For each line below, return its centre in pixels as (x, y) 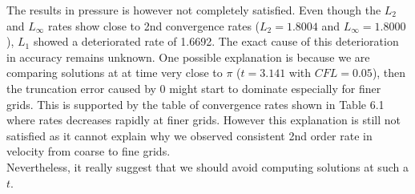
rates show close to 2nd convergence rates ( (154, 25)
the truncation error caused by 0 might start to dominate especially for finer (194, 88)
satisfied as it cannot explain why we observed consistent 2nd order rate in (189, 135)
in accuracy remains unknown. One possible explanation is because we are (188, 57)
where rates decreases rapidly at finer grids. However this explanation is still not (203, 120)
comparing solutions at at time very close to (115, 73)
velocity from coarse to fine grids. (89, 151)
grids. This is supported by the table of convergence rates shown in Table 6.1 (195, 104)
